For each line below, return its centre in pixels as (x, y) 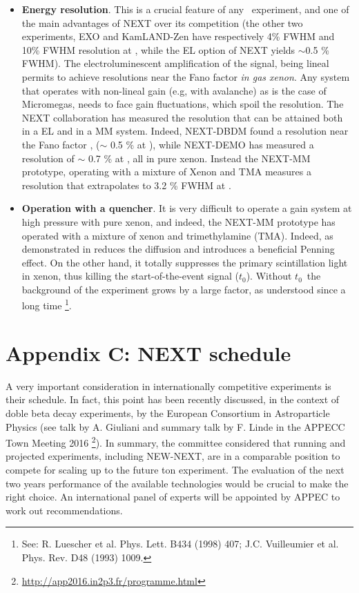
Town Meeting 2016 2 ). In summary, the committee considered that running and (176, 441)
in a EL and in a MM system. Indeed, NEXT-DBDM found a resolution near (185, 131)
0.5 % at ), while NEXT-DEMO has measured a (212, 144)
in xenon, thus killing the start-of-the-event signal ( (130, 276)
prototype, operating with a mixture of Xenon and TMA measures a (166, 172)
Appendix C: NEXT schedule (148, 352)
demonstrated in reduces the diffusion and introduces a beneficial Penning (178, 249)
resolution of (48, 158)
